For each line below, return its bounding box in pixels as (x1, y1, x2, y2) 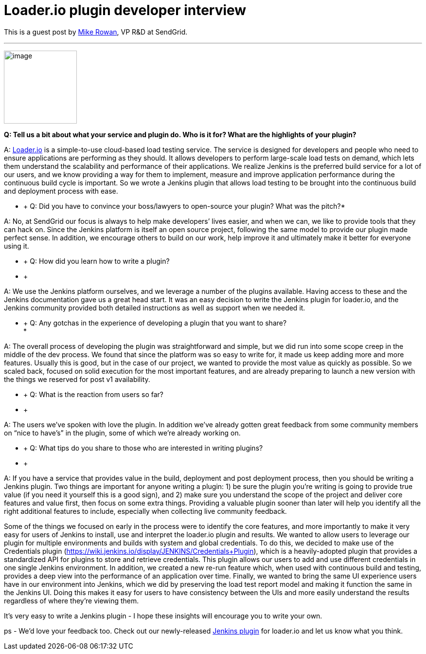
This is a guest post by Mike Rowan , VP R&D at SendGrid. (4, 27, 188, 36)
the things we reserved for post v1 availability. (4, 375, 150, 383)
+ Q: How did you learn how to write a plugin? (23, 256, 170, 265)
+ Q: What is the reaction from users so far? (23, 390, 163, 399)
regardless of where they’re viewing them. (4, 596, 139, 605)
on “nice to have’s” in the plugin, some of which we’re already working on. (4, 428, 241, 437)
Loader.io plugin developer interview (4, 2, 247, 18)
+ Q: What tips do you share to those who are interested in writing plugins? (23, 443, 263, 452)
